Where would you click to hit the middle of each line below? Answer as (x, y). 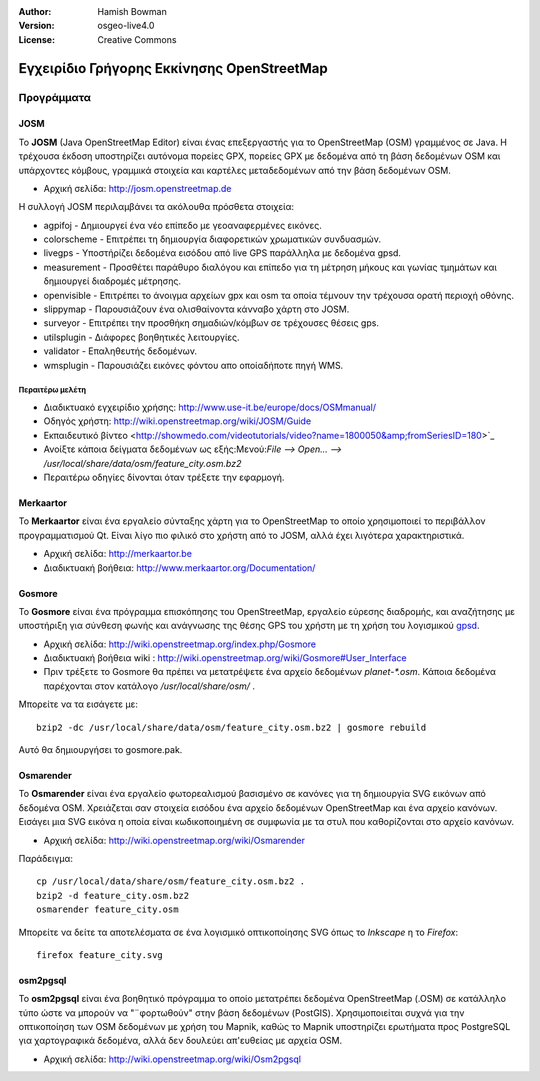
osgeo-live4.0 (126, 26)
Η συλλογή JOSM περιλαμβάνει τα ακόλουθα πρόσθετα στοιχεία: (156, 207)
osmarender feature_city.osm (107, 909)
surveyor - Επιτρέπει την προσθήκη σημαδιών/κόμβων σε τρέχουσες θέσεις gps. (211, 323)
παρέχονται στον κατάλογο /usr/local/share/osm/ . (149, 686)
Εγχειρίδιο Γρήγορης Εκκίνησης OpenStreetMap (173, 68)
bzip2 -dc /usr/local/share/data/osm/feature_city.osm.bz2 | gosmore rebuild (231, 727)
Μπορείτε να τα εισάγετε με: (78, 704)
